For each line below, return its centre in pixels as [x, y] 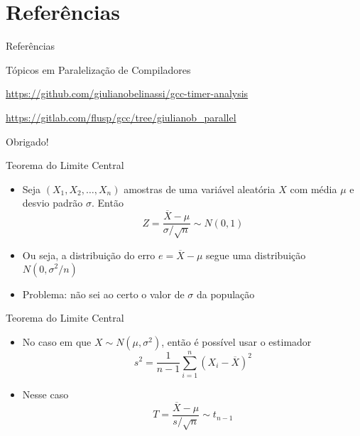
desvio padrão [53, 203]
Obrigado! [27, 141]
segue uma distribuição [256, 255]
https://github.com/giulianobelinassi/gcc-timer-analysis [127, 93]
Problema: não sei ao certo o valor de [103, 294]
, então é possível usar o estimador [236, 341]
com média [313, 189]
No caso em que [57, 341]
